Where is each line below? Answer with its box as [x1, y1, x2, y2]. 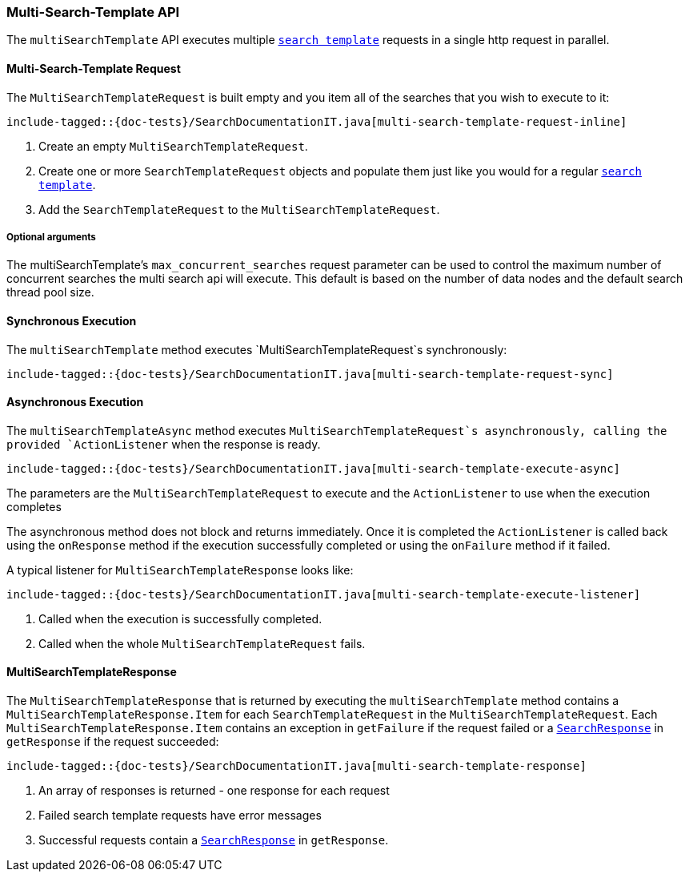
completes [6, 499, 62, 514]
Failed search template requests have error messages [38, 808, 322, 823]
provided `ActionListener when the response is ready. [6, 437, 321, 451]
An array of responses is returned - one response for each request [38, 783, 390, 798]
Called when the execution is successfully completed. [38, 611, 322, 626]
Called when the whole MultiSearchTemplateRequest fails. [38, 636, 366, 650]
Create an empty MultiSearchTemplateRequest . [38, 139, 308, 153]
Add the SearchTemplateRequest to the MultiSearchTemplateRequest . [38, 202, 440, 216]
